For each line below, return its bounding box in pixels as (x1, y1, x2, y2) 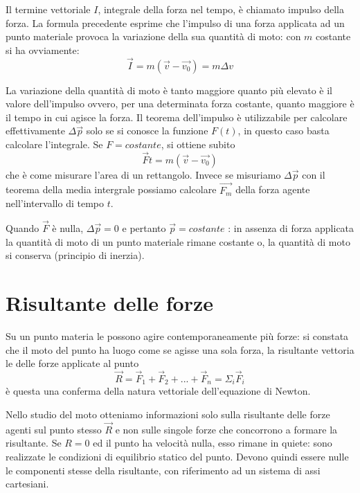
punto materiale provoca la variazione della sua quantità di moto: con (6, 29, 301, 44)
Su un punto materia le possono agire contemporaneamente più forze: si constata (6, 328, 349, 343)
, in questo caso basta (237, 123, 330, 138)
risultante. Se (6, 436, 62, 450)
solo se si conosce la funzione (86, 123, 208, 138)
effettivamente (6, 123, 65, 138)
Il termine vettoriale (6, 2, 91, 16)
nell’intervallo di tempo (6, 196, 105, 210)
